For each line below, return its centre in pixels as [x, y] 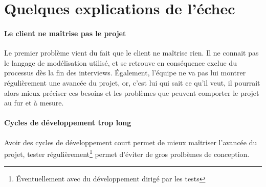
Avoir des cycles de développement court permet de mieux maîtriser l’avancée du [131, 142]
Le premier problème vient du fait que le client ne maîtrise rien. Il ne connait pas [131, 53]
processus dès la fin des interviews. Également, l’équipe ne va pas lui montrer [125, 73]
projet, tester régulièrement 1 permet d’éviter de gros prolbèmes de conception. [127, 153]
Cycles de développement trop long [68, 123]
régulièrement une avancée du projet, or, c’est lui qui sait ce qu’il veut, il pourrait [132, 82]
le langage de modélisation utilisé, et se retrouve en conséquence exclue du [120, 62]
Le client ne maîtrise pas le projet [65, 33]
